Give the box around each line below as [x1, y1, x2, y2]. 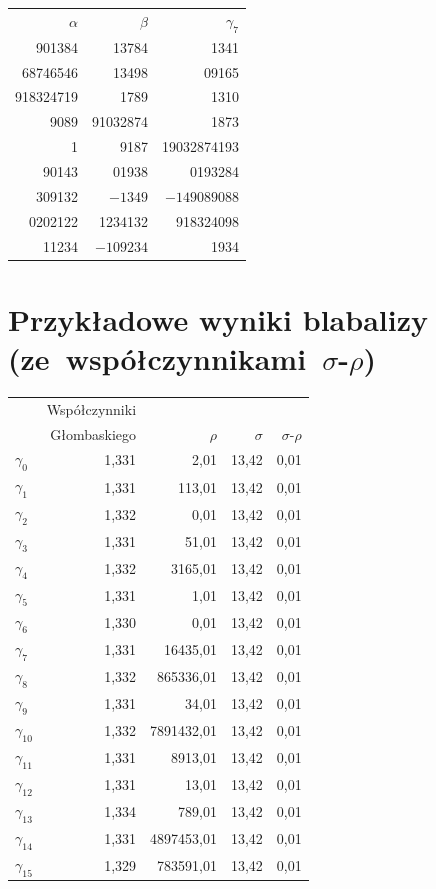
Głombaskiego [50, 423, 137, 444]
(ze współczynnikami [8, 338, 307, 379]
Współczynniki [46, 398, 137, 419]
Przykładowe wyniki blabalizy [8, 298, 428, 339]
